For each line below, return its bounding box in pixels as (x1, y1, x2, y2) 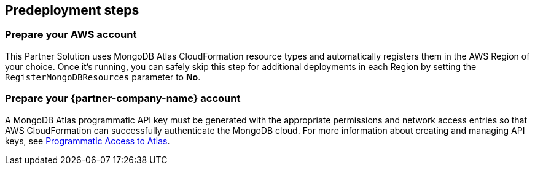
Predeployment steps (5, 2, 139, 18)
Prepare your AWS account (5, 28, 137, 41)
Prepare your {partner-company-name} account (5, 92, 241, 105)
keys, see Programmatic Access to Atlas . (5, 135, 170, 146)
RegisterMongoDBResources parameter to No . (5, 71, 201, 82)
